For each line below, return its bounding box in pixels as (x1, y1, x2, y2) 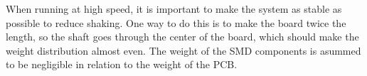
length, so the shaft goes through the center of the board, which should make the (6, 29, 359, 44)
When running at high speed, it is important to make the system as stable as (6, 1, 342, 16)
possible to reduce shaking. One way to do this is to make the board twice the (6, 15, 346, 30)
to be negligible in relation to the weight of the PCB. (6, 57, 238, 72)
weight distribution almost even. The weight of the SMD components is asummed (6, 43, 361, 58)
